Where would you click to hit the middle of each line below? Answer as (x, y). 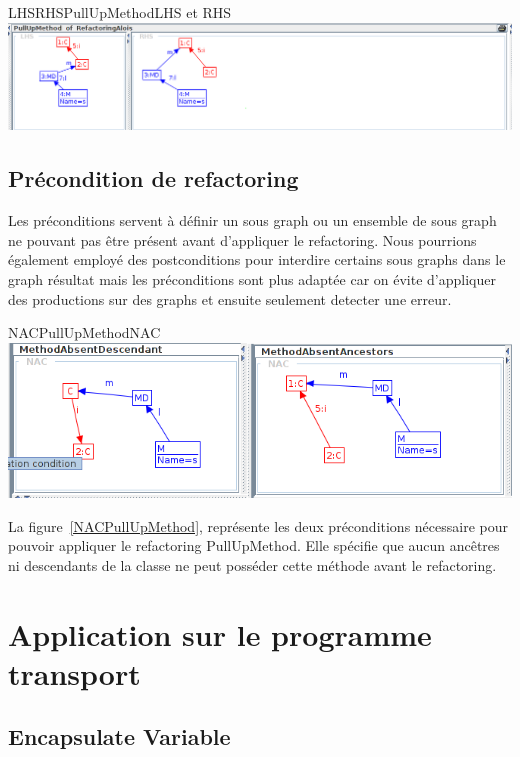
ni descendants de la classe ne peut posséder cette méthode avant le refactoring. (252, 564)
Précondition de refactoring (153, 178)
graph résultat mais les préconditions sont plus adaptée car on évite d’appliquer (252, 278)
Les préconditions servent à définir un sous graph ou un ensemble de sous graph (252, 220)
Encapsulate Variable (119, 736)
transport (74, 672)
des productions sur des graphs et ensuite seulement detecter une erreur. (230, 298)
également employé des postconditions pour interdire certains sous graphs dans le (257, 259)
